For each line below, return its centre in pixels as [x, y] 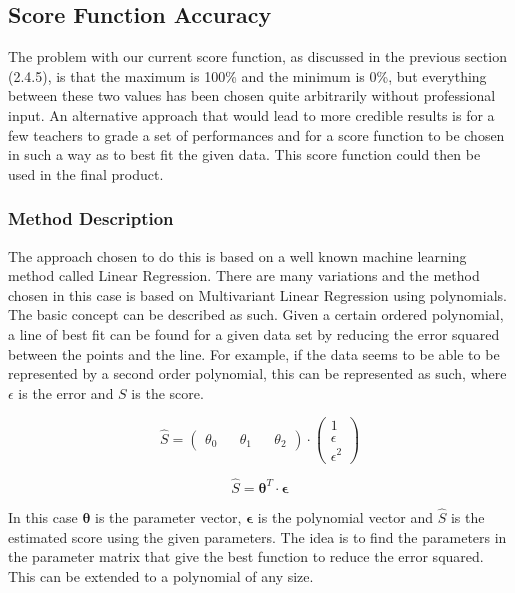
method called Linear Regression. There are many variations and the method [244, 275]
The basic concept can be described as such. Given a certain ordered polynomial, [256, 314]
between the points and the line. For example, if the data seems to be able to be [254, 353]
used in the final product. [86, 173]
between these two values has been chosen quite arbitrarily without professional [252, 95]
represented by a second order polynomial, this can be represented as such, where [257, 373]
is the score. [167, 392]
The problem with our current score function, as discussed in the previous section [257, 56]
